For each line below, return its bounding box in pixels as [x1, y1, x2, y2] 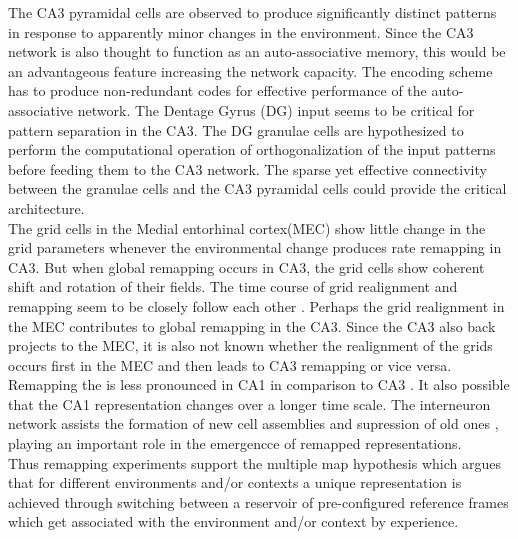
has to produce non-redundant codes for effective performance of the [8, 80, 427, 101]
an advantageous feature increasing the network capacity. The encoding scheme [8, 60, 493, 81]
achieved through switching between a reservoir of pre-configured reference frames [8, 491, 509, 512]
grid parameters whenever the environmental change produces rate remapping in [8, 237, 502, 258]
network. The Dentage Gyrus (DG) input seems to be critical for [77, 99, 475, 120]
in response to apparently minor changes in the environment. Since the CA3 [8, 21, 474, 42]
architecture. [8, 197, 85, 218]
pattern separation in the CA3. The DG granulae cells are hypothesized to [8, 119, 464, 140]
